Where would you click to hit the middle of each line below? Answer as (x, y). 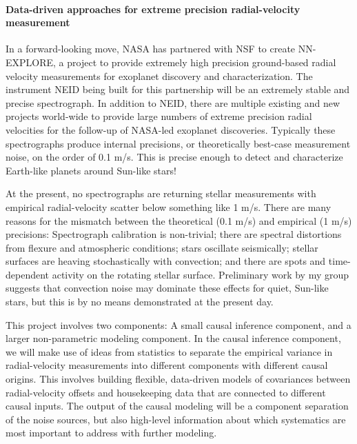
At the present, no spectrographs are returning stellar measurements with (161, 193)
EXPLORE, (31, 62)
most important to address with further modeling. (111, 433)
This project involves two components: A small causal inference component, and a (178, 324)
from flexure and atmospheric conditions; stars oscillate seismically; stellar (162, 247)
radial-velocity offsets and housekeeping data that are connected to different (166, 392)
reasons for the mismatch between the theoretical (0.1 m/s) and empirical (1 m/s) (179, 220)
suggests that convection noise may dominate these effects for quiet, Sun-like (167, 288)
